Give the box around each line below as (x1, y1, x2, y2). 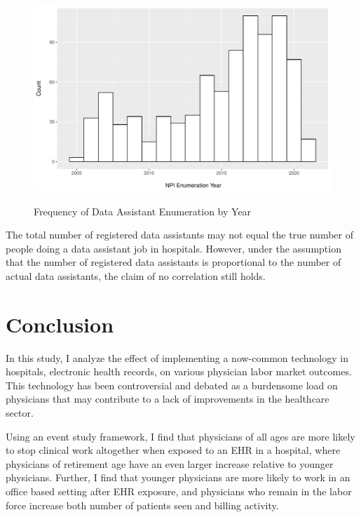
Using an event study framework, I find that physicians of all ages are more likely (6, 429, 355, 443)
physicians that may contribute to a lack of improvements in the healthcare (6, 391, 329, 406)
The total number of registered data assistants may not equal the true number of (6, 227, 354, 242)
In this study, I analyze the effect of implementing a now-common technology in (6, 350, 348, 365)
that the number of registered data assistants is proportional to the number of (6, 255, 341, 269)
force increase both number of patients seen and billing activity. (6, 497, 279, 512)
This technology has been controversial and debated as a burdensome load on (6, 377, 338, 392)
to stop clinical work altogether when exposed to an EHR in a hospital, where (6, 443, 341, 457)
